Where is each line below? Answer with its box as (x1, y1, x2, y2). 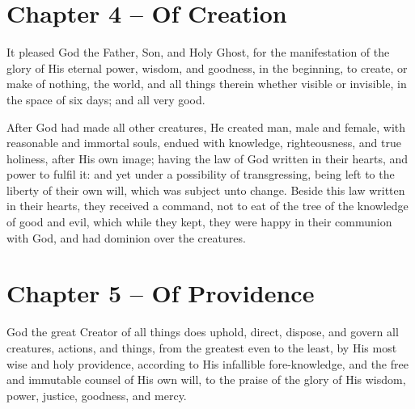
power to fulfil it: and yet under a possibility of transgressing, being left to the (6, 166, 395, 183)
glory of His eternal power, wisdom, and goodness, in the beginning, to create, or (6, 59, 408, 76)
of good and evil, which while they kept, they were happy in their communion (6, 213, 392, 230)
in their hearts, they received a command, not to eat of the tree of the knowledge (6, 197, 409, 214)
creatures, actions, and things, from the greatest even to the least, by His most (6, 339, 397, 356)
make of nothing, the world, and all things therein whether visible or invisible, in (6, 75, 407, 92)
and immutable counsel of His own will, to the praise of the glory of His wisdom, (6, 371, 406, 388)
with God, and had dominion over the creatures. (6, 229, 246, 246)
